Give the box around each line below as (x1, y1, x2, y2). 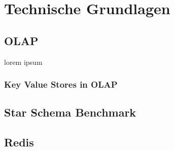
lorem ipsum (4, 56, 43, 67)
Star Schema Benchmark (4, 104, 136, 120)
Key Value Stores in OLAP (4, 78, 118, 91)
